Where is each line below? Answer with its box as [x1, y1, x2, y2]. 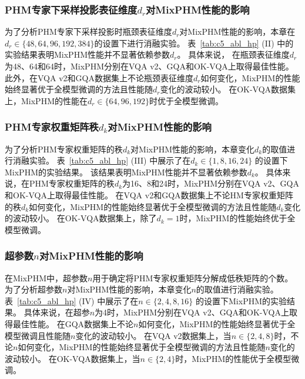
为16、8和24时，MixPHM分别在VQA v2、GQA [122, 177, 299, 189]
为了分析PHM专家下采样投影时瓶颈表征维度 [5, 25, 172, 38]
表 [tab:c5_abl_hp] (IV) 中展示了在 [5, 294, 139, 307]
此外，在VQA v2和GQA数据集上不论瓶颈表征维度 [5, 71, 193, 84]
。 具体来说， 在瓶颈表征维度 [177, 48, 290, 61]
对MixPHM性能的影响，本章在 [179, 25, 296, 38]
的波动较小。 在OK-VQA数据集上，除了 [5, 212, 157, 224]
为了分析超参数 [5, 283, 62, 295]
